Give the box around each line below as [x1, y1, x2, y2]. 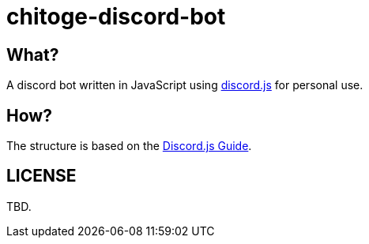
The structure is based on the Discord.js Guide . [6, 139, 252, 153]
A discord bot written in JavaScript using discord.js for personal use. [6, 78, 363, 92]
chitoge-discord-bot [6, 3, 226, 30]
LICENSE [6, 166, 77, 186]
